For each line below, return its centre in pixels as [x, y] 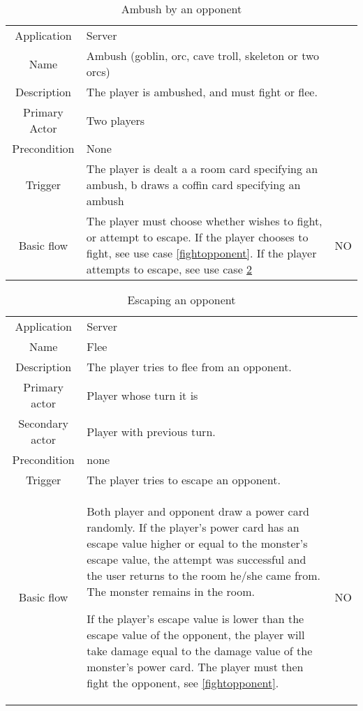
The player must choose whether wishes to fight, [204, 221]
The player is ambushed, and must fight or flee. [202, 92]
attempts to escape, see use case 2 [169, 269]
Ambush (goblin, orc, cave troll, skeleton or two [203, 55]
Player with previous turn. [151, 431]
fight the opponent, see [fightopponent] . [183, 683]
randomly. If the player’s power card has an [193, 527]
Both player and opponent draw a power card [198, 511]
